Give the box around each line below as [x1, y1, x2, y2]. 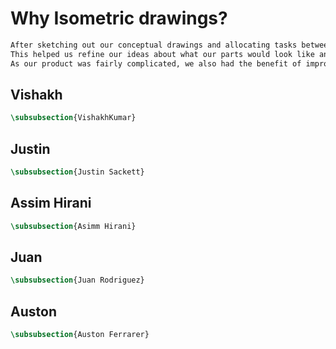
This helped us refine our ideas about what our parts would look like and [10, 49, 333, 59]
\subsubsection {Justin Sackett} [10, 167, 145, 177]
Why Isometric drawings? [10, 7, 228, 30]
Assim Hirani [10, 195, 92, 212]
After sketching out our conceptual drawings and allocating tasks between [10, 40, 333, 50]
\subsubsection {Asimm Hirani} [10, 221, 137, 231]
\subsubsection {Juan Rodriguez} [10, 275, 145, 286]
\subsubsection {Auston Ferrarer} [10, 330, 150, 340]
